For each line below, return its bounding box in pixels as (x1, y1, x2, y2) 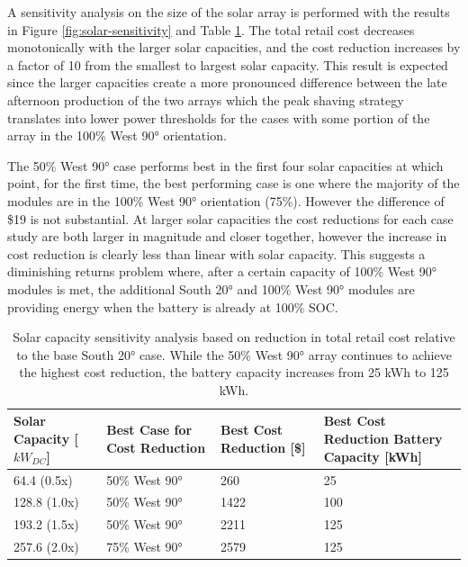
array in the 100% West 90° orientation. (7, 126, 227, 145)
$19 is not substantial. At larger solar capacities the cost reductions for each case (7, 209, 454, 228)
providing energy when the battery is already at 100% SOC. (7, 297, 338, 316)
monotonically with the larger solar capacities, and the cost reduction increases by (7, 38, 461, 57)
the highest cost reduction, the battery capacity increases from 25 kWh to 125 (19, 363, 449, 382)
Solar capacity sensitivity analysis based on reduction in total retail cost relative (13, 328, 455, 346)
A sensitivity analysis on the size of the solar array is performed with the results (7, 3, 450, 21)
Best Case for (106, 420, 193, 439)
